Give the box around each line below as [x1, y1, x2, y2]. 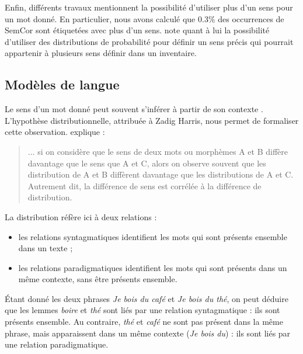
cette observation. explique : [5, 126, 105, 138]
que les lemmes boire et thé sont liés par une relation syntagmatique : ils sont [5, 304, 280, 316]
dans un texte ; [18, 242, 73, 254]
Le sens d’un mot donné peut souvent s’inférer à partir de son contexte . [5, 103, 263, 115]
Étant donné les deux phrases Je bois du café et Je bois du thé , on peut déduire [5, 292, 288, 304]
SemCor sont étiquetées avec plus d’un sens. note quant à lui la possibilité [5, 24, 270, 36]
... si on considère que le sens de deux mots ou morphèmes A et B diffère [27, 145, 288, 157]
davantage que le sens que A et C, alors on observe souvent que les [27, 157, 266, 169]
